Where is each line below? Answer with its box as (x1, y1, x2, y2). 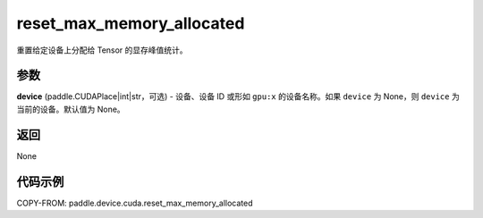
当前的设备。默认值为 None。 (16, 104, 125, 114)
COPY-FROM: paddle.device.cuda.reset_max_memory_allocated (16, 197, 254, 208)
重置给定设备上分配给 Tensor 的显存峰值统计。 (16, 45, 188, 55)
